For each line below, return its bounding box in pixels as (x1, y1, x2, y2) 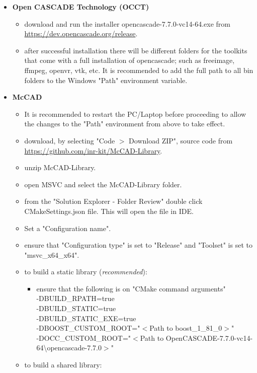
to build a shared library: (24, 359, 102, 370)
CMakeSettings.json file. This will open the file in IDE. (24, 205, 194, 216)
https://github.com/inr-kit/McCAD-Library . (24, 145, 162, 156)
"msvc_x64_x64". (24, 249, 79, 260)
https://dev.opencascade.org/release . (24, 28, 138, 39)
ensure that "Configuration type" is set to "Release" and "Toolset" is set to (24, 240, 252, 250)
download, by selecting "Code (24, 135, 115, 145)
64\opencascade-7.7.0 (36, 342, 102, 353)
